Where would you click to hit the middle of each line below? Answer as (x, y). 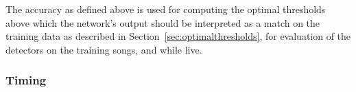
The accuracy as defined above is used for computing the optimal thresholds (166, 9)
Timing (26, 80)
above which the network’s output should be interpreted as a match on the (163, 22)
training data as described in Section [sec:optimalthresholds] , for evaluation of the (178, 36)
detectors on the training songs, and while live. (104, 49)
